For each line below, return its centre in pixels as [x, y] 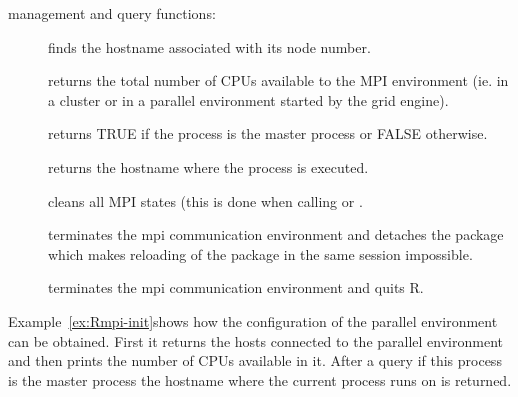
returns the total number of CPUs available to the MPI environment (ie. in [278, 80]
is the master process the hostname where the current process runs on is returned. [260, 379]
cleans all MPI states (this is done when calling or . [205, 200]
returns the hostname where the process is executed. [208, 166]
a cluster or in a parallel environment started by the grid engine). [248, 99]
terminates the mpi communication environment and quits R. [236, 287]
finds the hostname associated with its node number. [209, 46]
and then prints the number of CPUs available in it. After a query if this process [255, 360]
